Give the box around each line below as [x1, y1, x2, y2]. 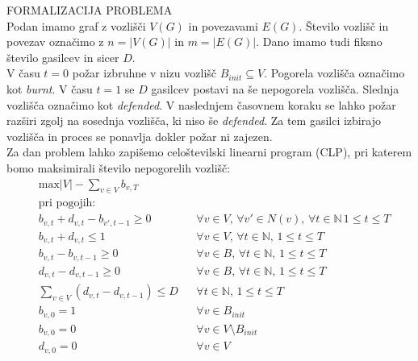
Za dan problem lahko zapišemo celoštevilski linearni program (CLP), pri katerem [6, 143, 412, 160]
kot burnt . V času [6, 80, 93, 97]
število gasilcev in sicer [6, 48, 119, 65]
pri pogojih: [38, 197, 96, 210]
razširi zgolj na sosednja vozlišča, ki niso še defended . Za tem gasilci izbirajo [6, 112, 381, 129]
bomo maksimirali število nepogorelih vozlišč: [6, 159, 231, 176]
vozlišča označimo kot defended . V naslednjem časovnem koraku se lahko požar [6, 96, 396, 113]
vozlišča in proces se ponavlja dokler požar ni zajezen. [6, 127, 273, 144]
